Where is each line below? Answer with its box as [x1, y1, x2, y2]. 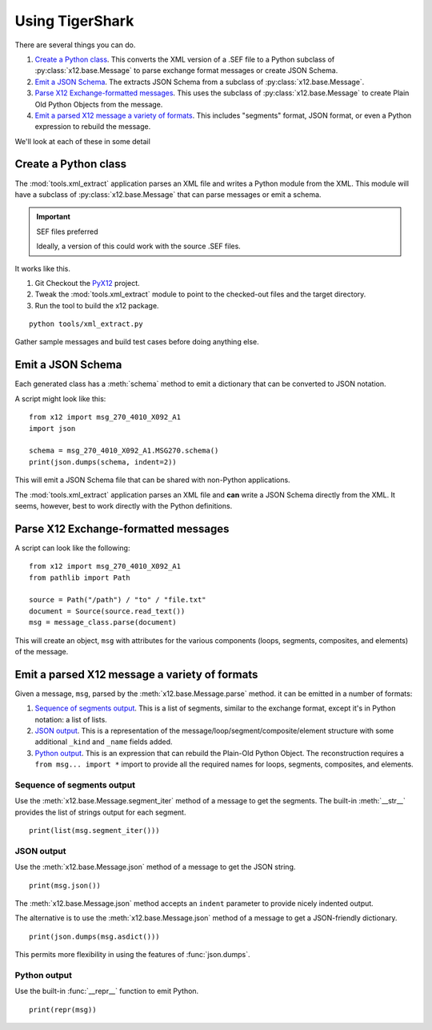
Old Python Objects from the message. [34, 99, 163, 109]
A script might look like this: [14, 393, 106, 404]
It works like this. [14, 264, 71, 273]
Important [36, 212, 71, 222]
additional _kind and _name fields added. [34, 737, 173, 746]
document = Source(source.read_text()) [29, 606, 186, 616]
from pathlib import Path [29, 573, 131, 582]
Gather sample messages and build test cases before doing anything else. [14, 337, 259, 347]
